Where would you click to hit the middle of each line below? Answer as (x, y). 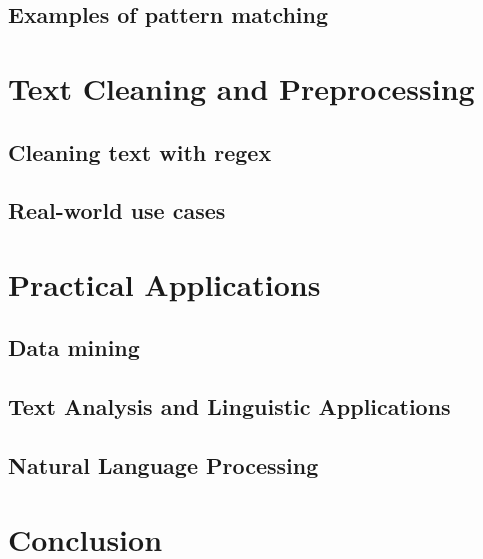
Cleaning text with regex (140, 151)
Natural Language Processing (163, 465)
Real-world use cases (117, 210)
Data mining (74, 347)
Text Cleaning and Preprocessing (241, 87)
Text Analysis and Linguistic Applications (229, 406)
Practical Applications (164, 283)
